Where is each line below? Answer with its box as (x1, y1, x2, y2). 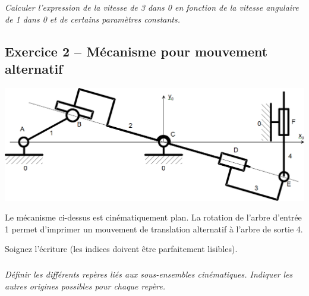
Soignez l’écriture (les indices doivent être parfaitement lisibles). (5, 243, 238, 255)
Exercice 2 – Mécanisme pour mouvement (5, 42, 268, 60)
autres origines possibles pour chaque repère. (5, 279, 166, 292)
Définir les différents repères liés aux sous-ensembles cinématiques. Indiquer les (5, 268, 293, 281)
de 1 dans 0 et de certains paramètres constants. (5, 12, 181, 25)
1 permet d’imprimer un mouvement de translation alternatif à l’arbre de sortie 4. (5, 222, 303, 235)
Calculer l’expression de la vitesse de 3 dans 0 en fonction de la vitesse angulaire (5, 1, 299, 14)
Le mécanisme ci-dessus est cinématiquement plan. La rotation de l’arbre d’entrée (5, 211, 302, 223)
